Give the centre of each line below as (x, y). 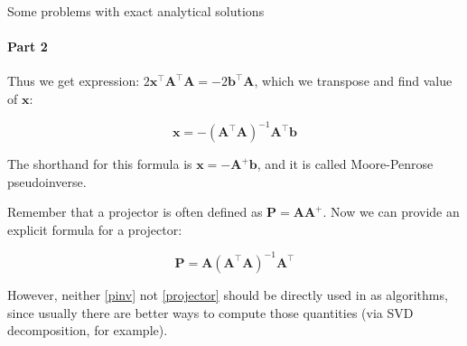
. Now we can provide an (391, 212)
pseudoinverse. (47, 181)
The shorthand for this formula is (100, 164)
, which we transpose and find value (353, 81)
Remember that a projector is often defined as (135, 212)
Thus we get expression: (74, 81)
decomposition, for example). (88, 330)
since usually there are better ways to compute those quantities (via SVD (210, 312)
